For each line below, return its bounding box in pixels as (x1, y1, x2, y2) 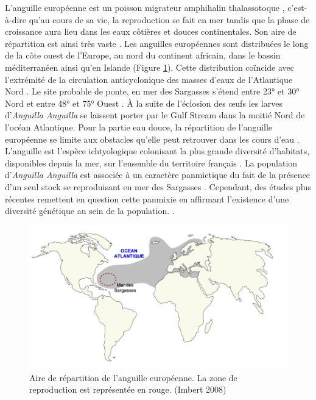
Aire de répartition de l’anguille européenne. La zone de (29, 371, 237, 384)
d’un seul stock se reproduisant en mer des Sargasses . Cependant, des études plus (5, 180, 312, 193)
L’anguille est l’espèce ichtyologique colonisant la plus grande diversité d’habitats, (5, 145, 310, 157)
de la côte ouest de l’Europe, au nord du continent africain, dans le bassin (5, 49, 281, 62)
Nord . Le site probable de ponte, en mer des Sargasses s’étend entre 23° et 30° (5, 85, 300, 98)
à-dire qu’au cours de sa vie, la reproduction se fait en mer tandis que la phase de (5, 13, 310, 26)
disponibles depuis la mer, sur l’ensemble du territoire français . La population (5, 156, 298, 169)
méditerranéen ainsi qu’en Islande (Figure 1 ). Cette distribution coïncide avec (5, 60, 295, 73)
